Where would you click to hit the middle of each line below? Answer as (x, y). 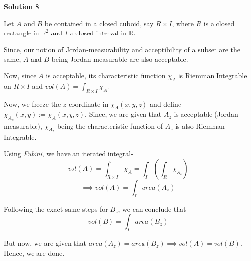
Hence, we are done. (34, 252)
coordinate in (88, 104)
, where (183, 23)
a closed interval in (98, 33)
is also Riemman (200, 125)
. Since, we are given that (123, 114)
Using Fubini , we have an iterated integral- (69, 153)
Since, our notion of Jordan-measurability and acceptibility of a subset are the (122, 49)
